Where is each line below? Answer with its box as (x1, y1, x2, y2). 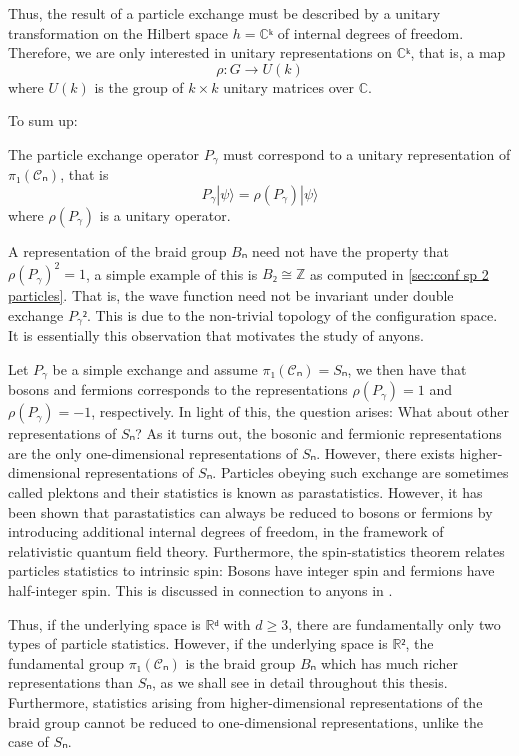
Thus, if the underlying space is (8, 613, 201, 634)
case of (8, 731, 49, 752)
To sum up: (8, 110, 78, 131)
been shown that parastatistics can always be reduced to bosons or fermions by (8, 501, 493, 522)
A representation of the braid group (8, 241, 227, 262)
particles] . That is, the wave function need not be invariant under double (8, 285, 454, 306)
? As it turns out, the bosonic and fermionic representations (135, 423, 502, 444)
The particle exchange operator (8, 143, 200, 164)
